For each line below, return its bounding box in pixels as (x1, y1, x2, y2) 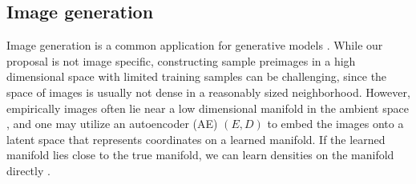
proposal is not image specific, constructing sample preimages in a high (6, 52, 356, 69)
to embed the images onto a (267, 115, 404, 132)
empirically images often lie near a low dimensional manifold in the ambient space (6, 99, 409, 116)
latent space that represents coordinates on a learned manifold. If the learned (6, 130, 386, 147)
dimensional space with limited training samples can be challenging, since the (6, 68, 387, 85)
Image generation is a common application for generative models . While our (6, 37, 383, 54)
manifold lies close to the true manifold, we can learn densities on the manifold (6, 146, 394, 163)
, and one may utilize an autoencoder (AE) (6, 115, 218, 132)
